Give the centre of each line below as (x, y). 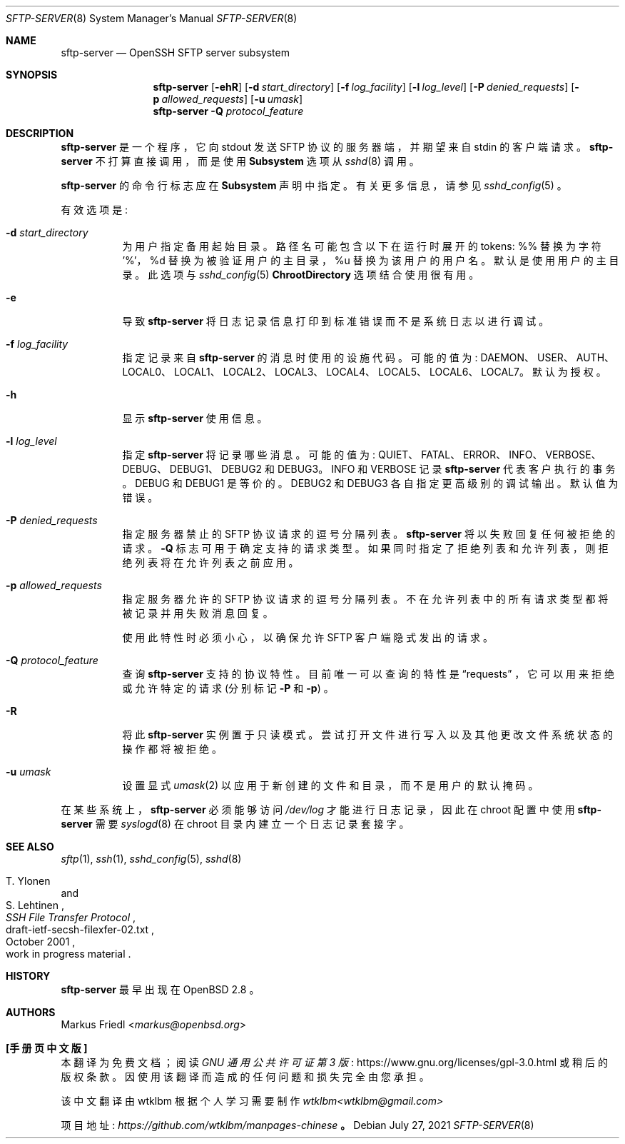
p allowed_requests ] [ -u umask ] (228, 99)
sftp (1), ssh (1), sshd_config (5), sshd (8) (151, 859)
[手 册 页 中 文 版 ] (47, 1048)
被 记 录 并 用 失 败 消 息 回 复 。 (198, 613)
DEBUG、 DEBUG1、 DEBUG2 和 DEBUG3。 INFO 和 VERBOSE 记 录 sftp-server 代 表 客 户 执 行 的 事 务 (369, 469)
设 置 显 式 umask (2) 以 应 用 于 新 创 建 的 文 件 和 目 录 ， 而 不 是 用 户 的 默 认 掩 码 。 (330, 785)
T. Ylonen (28, 881)
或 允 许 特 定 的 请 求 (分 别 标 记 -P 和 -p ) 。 (228, 688)
